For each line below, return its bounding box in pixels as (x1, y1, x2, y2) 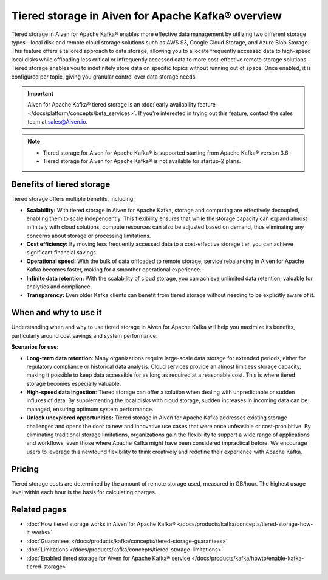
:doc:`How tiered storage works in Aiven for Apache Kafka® (26, 520, 176, 528)
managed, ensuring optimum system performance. (26, 405, 154, 413)
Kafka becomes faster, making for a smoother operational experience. (26, 266, 202, 273)
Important (27, 89, 54, 97)
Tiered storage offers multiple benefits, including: (11, 195, 135, 203)
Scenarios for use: (11, 343, 59, 351)
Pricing (11, 464, 39, 474)
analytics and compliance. (26, 283, 92, 290)
